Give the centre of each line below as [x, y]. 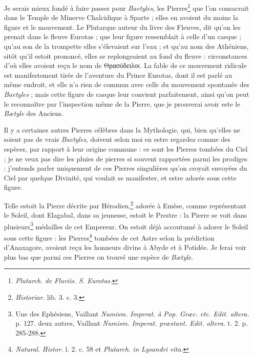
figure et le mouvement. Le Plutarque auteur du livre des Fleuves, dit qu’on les [122, 27]
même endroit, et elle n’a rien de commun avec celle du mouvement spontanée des [127, 84]
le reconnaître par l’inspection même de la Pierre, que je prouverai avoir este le [122, 103]
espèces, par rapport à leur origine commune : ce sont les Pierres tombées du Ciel [126, 148]
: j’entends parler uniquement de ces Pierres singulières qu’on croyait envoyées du [126, 168]
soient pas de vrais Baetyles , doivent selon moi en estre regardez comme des [117, 139]
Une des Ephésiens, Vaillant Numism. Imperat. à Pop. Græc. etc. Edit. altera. [132, 313]
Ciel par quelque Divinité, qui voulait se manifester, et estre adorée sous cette [120, 177]
